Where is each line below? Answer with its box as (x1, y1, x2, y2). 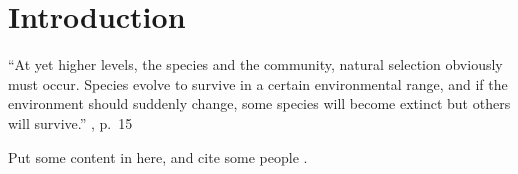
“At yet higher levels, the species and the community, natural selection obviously (8, 54, 503, 75)
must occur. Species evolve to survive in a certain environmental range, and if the (8, 73, 508, 94)
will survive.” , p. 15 (8, 112, 133, 133)
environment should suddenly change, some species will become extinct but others (8, 93, 511, 114)
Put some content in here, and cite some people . (8, 146, 308, 167)
